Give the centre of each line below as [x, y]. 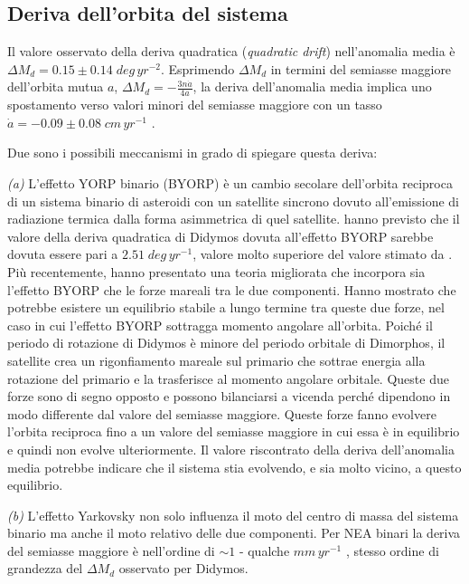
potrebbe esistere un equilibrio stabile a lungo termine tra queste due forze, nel [226, 307]
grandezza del [45, 568]
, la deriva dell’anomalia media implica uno [312, 86]
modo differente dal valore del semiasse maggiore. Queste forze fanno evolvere [222, 413]
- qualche [264, 550]
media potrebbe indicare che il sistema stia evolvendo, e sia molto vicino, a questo [234, 467]
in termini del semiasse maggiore [361, 68]
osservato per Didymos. [183, 568]
